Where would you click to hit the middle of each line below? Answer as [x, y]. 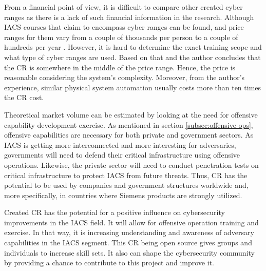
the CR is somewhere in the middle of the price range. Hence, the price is [120, 67]
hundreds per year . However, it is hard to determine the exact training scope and [133, 47]
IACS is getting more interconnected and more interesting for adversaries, [120, 144]
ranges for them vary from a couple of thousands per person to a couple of [121, 37]
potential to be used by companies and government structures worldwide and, [126, 185]
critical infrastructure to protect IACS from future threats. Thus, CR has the [126, 175]
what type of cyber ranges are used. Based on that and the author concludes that [132, 57]
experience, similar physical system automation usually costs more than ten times [133, 87]
